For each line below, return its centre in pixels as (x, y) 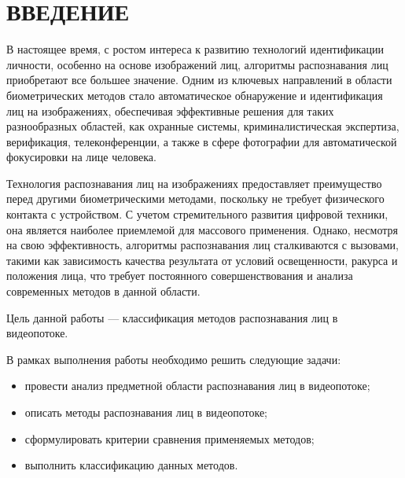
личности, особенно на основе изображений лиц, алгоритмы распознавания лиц (197, 64)
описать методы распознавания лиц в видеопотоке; (146, 412)
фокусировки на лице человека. (81, 157)
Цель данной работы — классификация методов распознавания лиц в (172, 317)
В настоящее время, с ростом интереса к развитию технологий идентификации (195, 49)
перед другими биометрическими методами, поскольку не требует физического (195, 199)
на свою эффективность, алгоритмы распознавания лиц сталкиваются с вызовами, (202, 245)
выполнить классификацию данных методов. (131, 465)
